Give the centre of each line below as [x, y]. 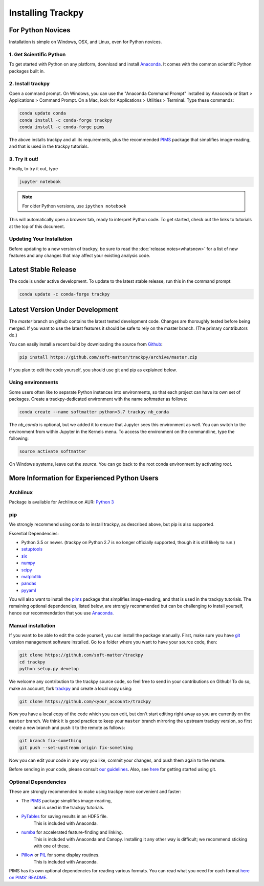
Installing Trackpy [46, 13]
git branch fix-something [50, 741]
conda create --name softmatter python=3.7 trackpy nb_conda [94, 412]
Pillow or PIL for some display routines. [60, 855]
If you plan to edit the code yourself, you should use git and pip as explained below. [93, 370]
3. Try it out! [24, 159]
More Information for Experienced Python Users [84, 478]
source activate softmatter [53, 451]
